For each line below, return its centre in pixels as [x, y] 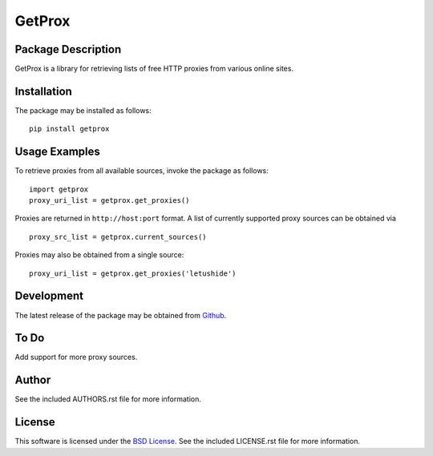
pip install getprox [69, 129]
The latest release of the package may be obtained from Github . [121, 315]
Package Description [68, 49]
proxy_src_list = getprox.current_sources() [118, 237]
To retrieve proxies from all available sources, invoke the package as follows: [142, 171]
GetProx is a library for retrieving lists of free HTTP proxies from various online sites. [154, 69]
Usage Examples [57, 152]
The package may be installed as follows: [83, 110]
